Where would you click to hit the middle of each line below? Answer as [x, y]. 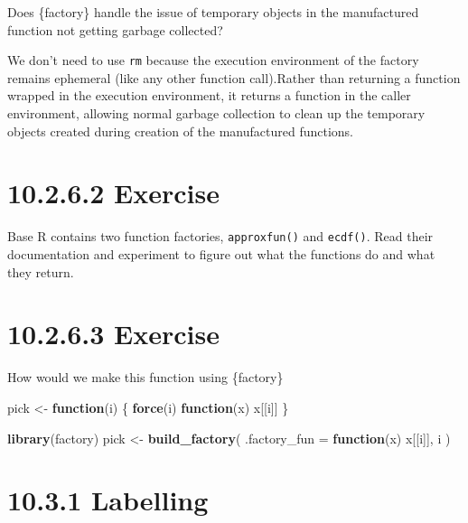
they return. [41, 271]
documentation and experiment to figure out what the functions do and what [221, 254]
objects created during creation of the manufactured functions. [181, 131]
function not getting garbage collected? [115, 29]
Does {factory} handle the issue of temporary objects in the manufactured [213, 12]
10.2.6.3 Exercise [113, 334]
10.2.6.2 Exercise [113, 193]
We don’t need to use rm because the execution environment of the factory [213, 60]
